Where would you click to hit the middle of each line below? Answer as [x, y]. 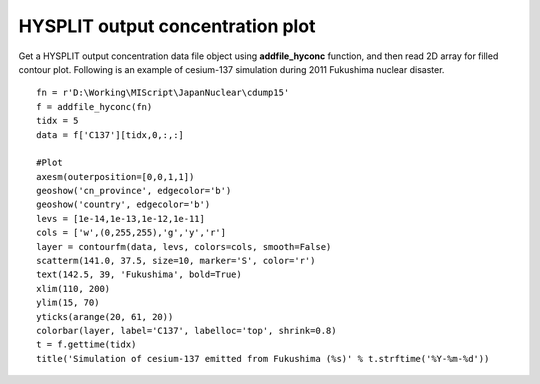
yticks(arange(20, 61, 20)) [105, 316]
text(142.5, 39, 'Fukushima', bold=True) [139, 274]
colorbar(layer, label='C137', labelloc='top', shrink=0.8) [186, 330]
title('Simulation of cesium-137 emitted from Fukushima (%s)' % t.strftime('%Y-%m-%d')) [263, 358]
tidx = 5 [57, 121]
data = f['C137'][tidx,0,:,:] [110, 134]
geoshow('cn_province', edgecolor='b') [134, 191]
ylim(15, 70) [68, 303]
